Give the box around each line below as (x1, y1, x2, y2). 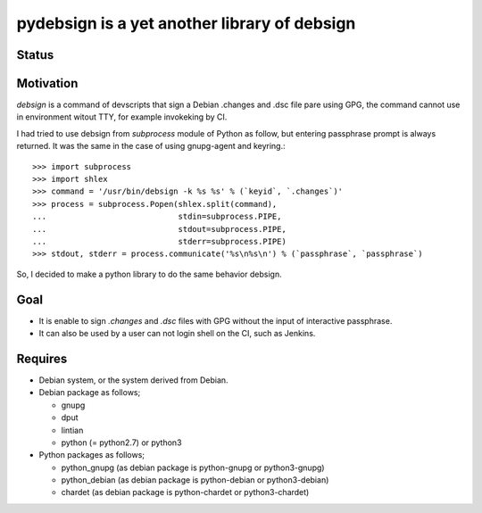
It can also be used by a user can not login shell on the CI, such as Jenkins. (38, 328, 316, 339)
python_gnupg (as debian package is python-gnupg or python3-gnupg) (61, 462, 325, 473)
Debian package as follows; (38, 387, 141, 398)
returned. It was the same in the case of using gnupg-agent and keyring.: (16, 141, 286, 152)
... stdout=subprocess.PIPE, (32, 224, 287, 234)
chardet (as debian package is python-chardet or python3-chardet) (61, 487, 310, 498)
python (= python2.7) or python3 (61, 437, 182, 448)
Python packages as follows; (38, 450, 145, 460)
